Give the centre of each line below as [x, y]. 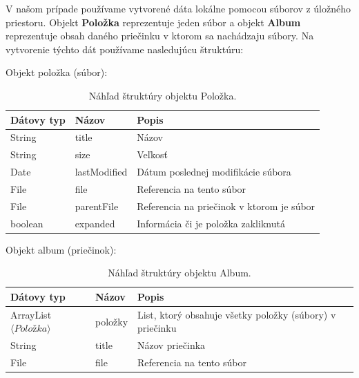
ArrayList [31, 314]
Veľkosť [153, 154]
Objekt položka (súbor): [57, 72]
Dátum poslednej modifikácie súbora [214, 172]
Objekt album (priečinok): [61, 249]
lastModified [101, 172]
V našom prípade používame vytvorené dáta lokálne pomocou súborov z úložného [178, 8]
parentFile [97, 206]
